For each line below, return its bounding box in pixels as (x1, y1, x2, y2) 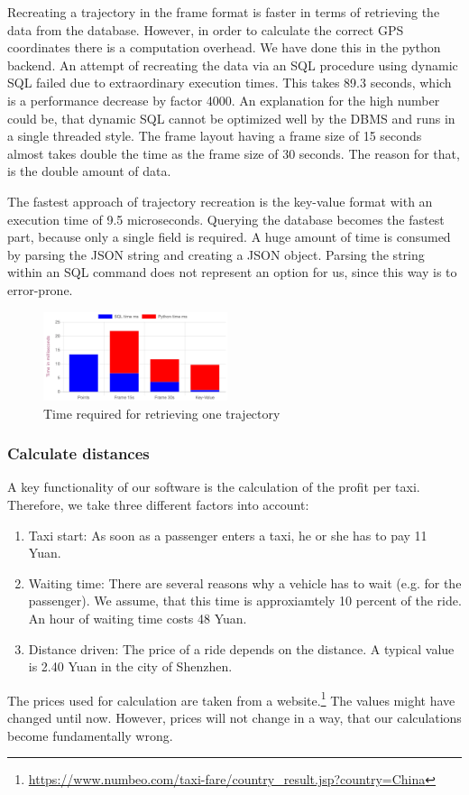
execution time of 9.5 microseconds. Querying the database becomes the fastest (7, 209, 445, 228)
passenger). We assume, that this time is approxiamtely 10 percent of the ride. (28, 591, 462, 610)
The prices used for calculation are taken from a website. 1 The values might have (7, 688, 455, 709)
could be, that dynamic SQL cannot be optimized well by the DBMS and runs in (7, 108, 455, 127)
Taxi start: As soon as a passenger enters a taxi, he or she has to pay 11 (28, 525, 428, 544)
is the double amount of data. (7, 162, 171, 180)
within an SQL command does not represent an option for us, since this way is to (7, 263, 457, 282)
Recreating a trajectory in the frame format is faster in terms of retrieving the (7, 3, 440, 21)
